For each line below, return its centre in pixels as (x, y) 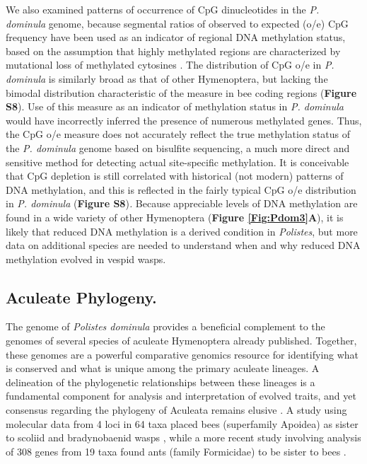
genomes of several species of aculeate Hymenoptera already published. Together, (181, 341)
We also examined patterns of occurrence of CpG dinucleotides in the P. (163, 9)
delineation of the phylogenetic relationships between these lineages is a (161, 382)
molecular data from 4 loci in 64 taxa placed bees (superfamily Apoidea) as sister (182, 423)
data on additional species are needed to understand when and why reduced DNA (183, 245)
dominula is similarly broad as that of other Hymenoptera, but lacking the (167, 78)
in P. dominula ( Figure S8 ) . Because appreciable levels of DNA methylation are (182, 203)
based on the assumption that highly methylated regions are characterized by (173, 51)
